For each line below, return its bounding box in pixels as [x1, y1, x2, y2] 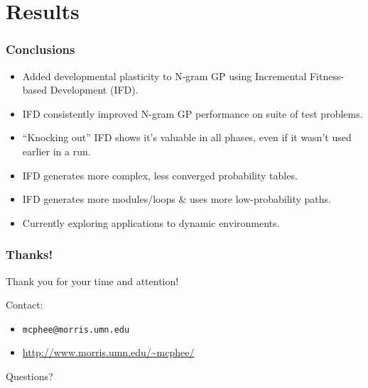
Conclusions [6, 40, 75, 58]
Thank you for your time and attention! [6, 273, 179, 288]
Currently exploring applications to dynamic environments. [22, 215, 280, 230]
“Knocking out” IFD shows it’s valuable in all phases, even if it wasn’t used [22, 130, 352, 145]
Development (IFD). [50, 82, 139, 97]
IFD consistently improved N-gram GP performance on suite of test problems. [22, 106, 363, 121]
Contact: [6, 297, 43, 312]
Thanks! [6, 245, 53, 263]
